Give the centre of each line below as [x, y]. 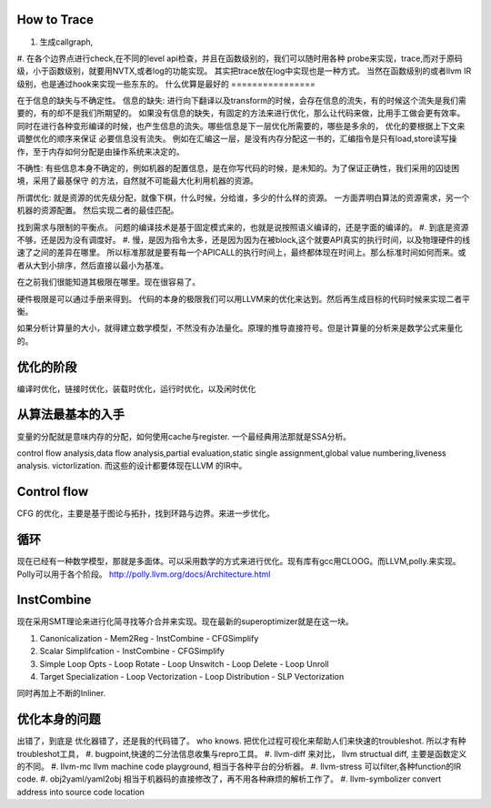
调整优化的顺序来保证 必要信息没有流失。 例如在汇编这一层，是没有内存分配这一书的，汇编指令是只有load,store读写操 [237, 139]
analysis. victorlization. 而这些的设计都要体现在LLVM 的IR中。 [132, 466]
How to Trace [55, 20]
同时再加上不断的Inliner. [61, 693]
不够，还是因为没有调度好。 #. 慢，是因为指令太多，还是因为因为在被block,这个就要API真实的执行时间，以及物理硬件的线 [244, 239]
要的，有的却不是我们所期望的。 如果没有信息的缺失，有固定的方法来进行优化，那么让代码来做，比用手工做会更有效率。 [241, 113]
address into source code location [81, 792]
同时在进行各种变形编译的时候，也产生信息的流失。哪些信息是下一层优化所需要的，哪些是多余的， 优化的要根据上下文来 [241, 126]
